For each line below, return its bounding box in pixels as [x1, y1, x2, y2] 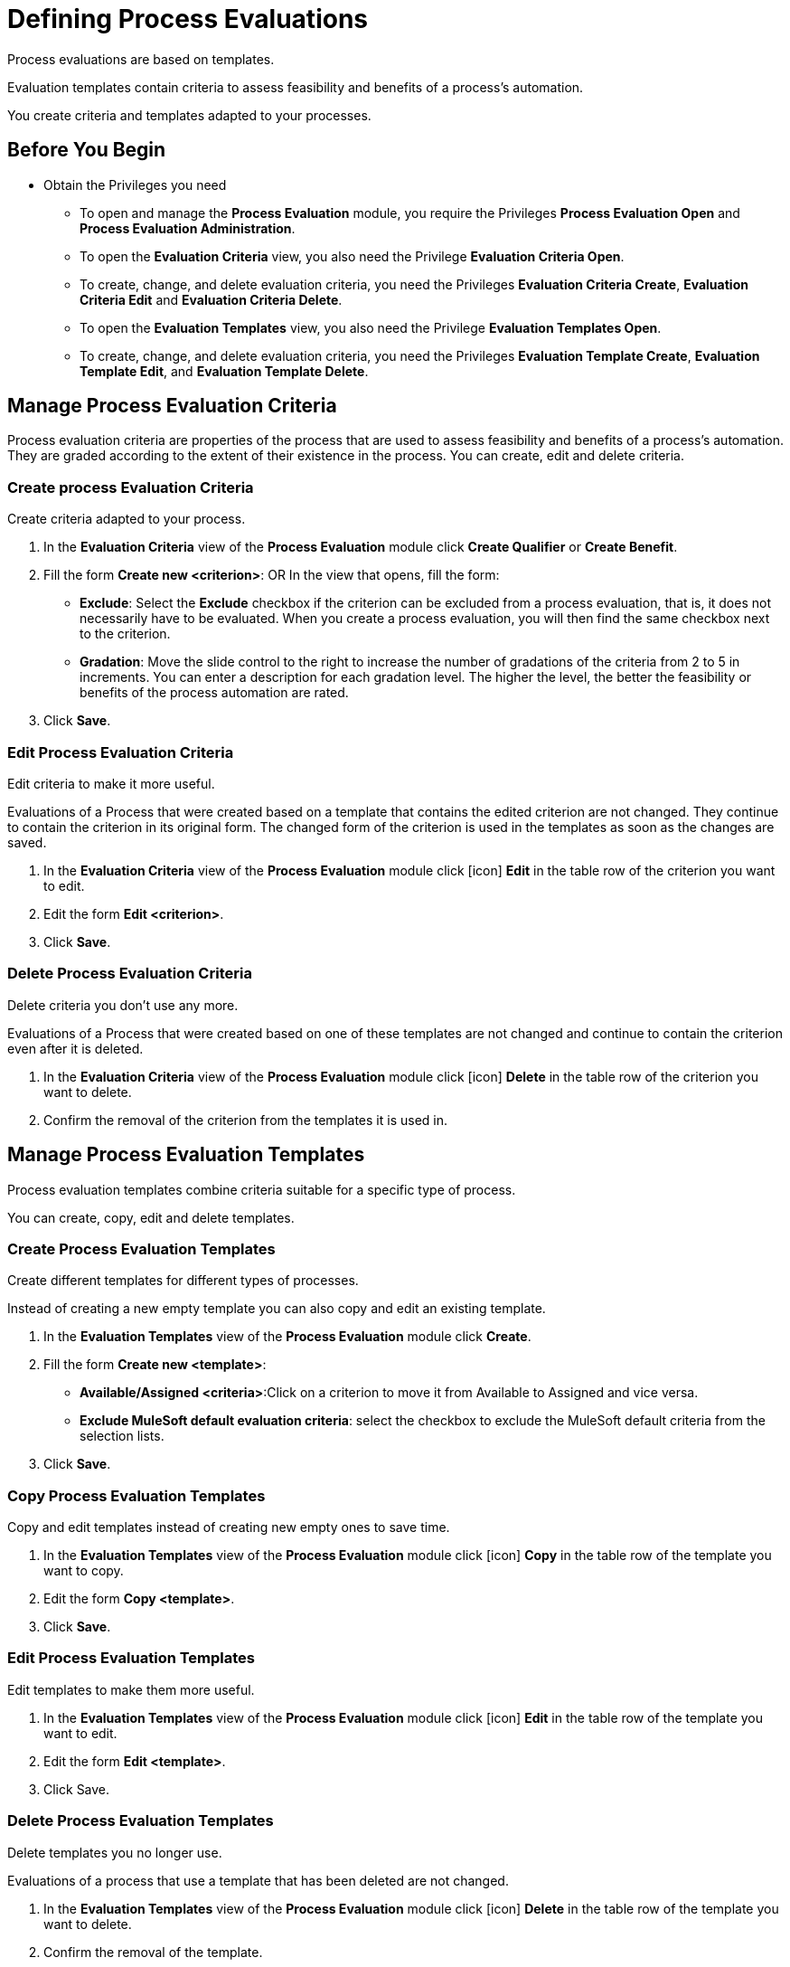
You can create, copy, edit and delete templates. [7, 1209, 295, 1225]
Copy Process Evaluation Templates [7, 1486, 266, 1505]
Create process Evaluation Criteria [7, 478, 254, 496]
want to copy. [43, 1563, 124, 1579]
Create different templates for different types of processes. [7, 1272, 359, 1289]
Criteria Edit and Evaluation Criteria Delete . [80, 291, 343, 307]
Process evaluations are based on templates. [7, 51, 275, 67]
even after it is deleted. [7, 1040, 144, 1056]
